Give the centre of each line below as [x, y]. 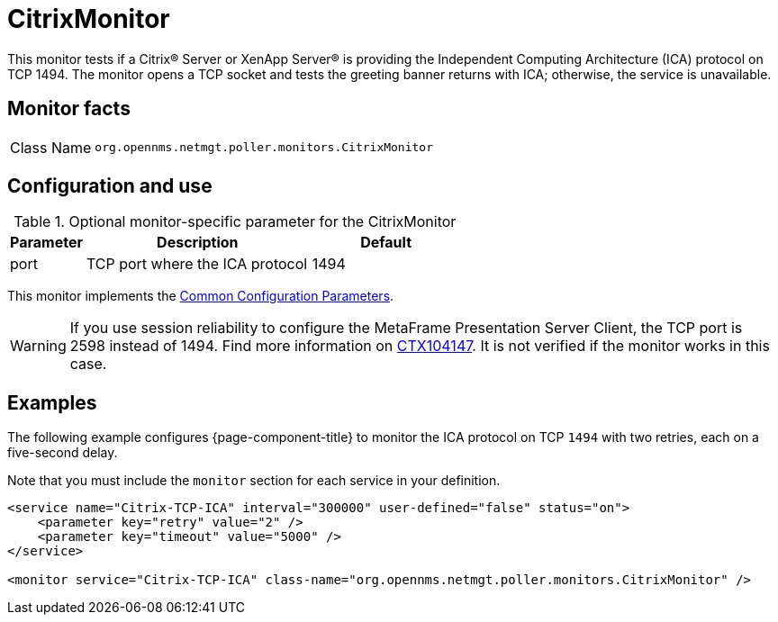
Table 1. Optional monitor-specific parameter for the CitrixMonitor [235, 222]
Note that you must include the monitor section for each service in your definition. [254, 481]
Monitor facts [69, 109]
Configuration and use [110, 186]
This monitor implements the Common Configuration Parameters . [201, 296]
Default [386, 243]
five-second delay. [63, 453]
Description [198, 243]
